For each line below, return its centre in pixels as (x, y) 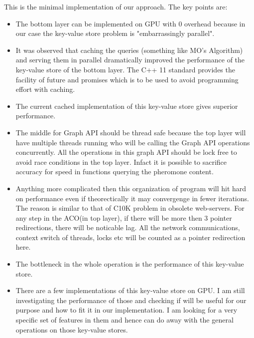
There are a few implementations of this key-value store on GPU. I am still (130, 290)
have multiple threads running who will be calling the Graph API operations (133, 142)
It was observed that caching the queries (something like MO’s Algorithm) (129, 50)
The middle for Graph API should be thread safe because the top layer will (131, 132)
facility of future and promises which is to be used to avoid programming (127, 79)
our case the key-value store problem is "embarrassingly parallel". (115, 33)
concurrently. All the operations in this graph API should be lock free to (126, 152)
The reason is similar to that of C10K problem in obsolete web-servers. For (130, 208)
